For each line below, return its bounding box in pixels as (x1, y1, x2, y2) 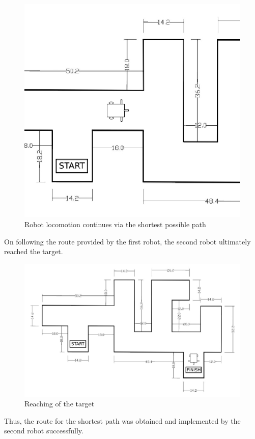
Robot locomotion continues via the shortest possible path (24, 218, 206, 229)
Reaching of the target (24, 398, 95, 409)
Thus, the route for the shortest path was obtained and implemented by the (4, 415, 241, 426)
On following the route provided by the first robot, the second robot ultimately (4, 236, 251, 246)
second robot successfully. (4, 425, 83, 436)
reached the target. (4, 246, 63, 257)
